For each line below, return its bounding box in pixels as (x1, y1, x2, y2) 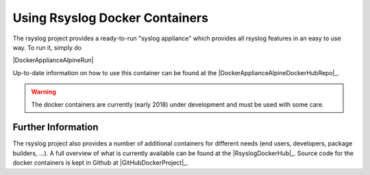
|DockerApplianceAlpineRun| (12, 56, 94, 64)
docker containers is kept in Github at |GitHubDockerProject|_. (12, 159, 188, 167)
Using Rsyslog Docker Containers (12, 10, 209, 25)
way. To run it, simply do (12, 43, 82, 51)
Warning (31, 87, 56, 96)
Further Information (12, 122, 99, 133)
